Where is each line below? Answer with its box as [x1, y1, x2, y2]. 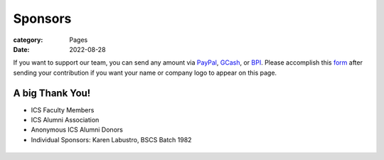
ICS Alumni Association [31, 116, 100, 124]
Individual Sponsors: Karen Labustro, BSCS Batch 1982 [31, 135, 192, 144]
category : [13, 36, 43, 44]
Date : [13, 45, 30, 53]
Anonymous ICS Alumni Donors [31, 125, 124, 134]
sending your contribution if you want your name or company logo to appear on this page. [13, 68, 277, 77]
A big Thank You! [13, 87, 91, 99]
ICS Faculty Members [31, 105, 95, 114]
